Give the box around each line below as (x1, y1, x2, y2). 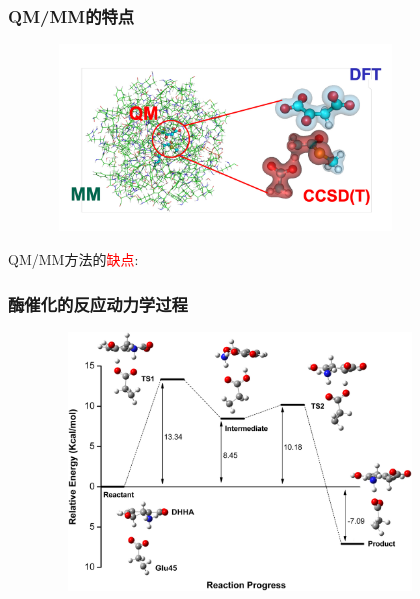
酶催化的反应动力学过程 (8, 291, 188, 316)
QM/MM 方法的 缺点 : (8, 249, 139, 269)
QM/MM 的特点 (8, 3, 135, 28)
